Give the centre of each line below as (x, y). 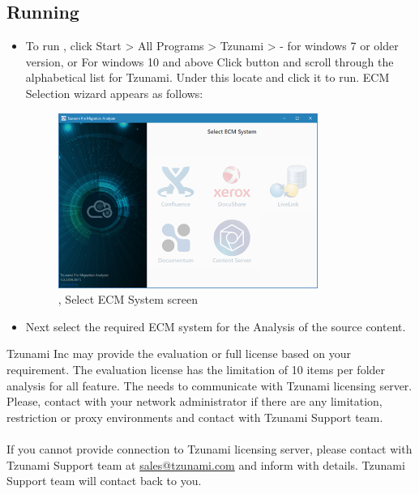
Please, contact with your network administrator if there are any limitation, (195, 401)
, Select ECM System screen (128, 299)
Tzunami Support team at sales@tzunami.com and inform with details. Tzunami (206, 464)
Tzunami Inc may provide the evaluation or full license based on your (179, 353)
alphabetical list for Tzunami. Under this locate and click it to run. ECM (207, 77)
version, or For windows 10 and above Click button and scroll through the (209, 61)
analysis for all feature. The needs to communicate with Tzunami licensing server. (209, 385)
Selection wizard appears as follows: (114, 93)
